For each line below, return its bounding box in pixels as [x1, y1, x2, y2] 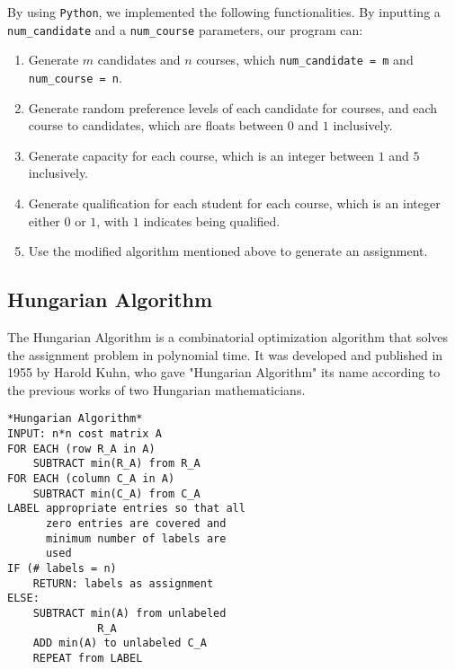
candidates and [97, 50, 181, 69]
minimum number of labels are [45, 532, 227, 545]
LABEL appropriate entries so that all [7, 502, 245, 515]
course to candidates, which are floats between [28, 116, 284, 135]
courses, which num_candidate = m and [196, 50, 414, 69]
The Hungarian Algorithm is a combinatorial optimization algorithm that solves [7, 327, 449, 346]
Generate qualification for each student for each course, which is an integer [28, 194, 441, 212]
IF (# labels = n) [7, 561, 117, 575]
